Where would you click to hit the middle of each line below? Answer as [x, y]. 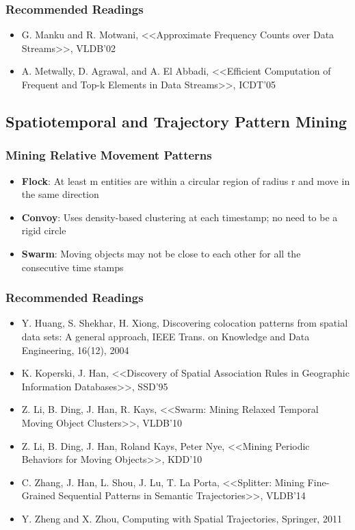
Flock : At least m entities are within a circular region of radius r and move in [186, 180]
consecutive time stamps [73, 267]
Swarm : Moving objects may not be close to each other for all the [161, 253]
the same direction [60, 194]
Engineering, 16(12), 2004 [75, 350]
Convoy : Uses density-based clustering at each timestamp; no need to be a [180, 217]
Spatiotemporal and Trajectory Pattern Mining [176, 121]
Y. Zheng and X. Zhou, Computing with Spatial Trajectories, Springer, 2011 [182, 518]
